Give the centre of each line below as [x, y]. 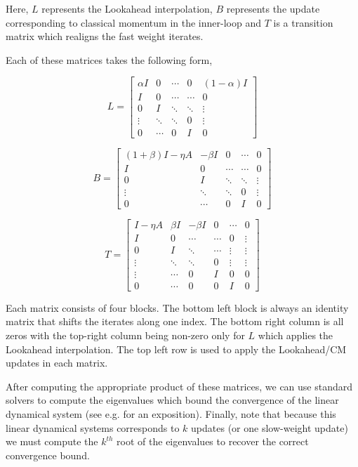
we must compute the [52, 441]
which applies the [296, 335]
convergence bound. [48, 455]
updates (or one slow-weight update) [270, 427]
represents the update [273, 8]
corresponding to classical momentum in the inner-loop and [133, 22]
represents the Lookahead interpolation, [127, 8]
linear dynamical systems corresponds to [93, 427]
